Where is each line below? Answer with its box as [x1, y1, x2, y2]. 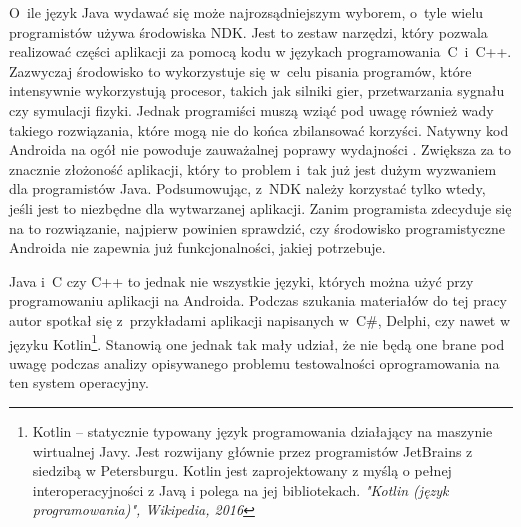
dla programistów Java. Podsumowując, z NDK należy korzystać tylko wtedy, [9, 178, 486, 199]
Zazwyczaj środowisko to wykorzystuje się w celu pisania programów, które [9, 60, 472, 81]
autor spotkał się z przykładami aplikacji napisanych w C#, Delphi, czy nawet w [9, 309, 511, 330]
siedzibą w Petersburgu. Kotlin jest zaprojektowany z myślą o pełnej [32, 460, 452, 481]
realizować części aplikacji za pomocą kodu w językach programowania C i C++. [9, 41, 512, 62]
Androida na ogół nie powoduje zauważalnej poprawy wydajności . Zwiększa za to [9, 139, 511, 160]
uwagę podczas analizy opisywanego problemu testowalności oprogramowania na [9, 352, 500, 373]
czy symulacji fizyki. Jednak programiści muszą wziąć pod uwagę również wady [9, 99, 494, 120]
